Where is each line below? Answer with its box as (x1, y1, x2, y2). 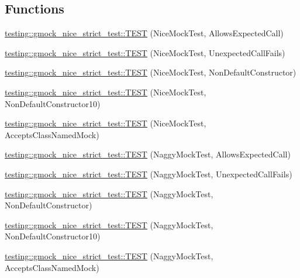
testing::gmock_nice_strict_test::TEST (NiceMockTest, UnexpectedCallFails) (5, 46, 285, 59)
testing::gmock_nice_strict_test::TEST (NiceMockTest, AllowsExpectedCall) (5, 27, 284, 39)
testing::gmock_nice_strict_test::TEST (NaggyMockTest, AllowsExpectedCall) (5, 148, 291, 160)
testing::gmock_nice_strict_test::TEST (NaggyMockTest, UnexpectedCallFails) (5, 167, 292, 180)
